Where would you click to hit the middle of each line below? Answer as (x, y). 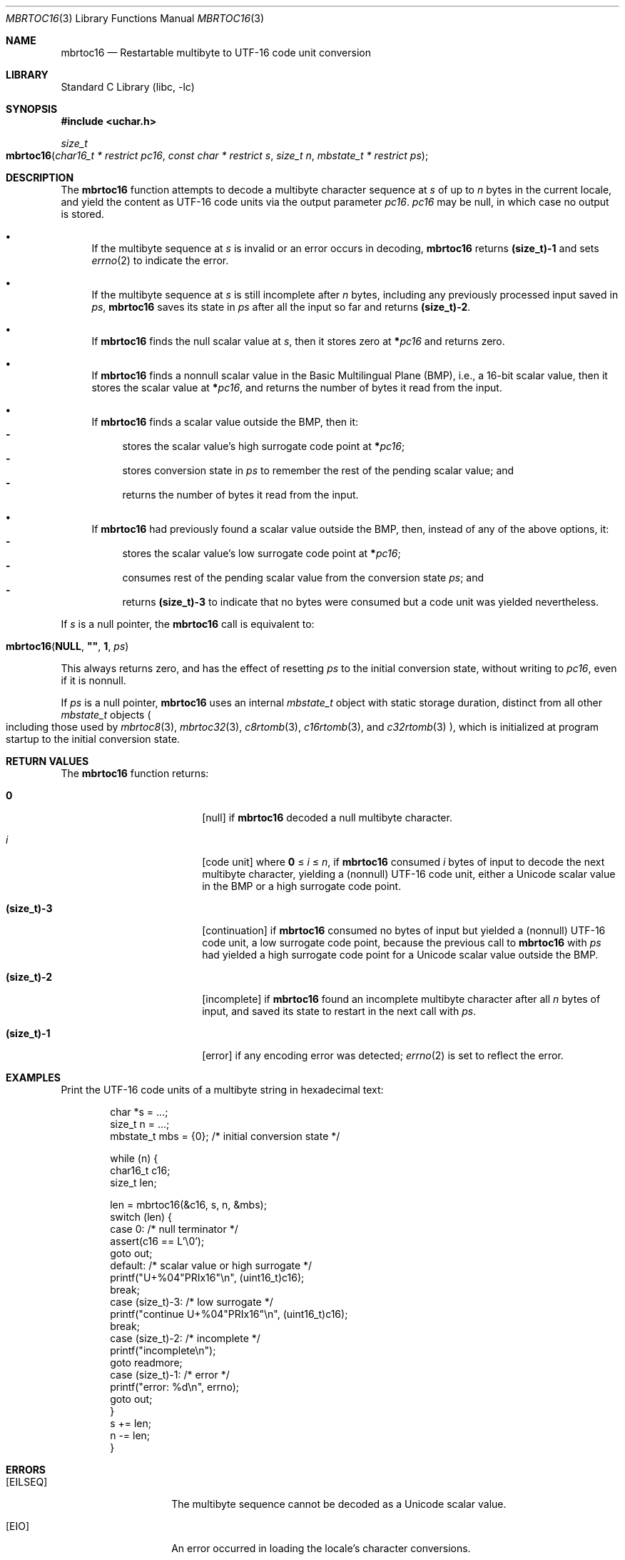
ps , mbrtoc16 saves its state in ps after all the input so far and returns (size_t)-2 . (281, 307)
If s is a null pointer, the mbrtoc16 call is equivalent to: (188, 624)
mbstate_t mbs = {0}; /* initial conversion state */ (225, 1136)
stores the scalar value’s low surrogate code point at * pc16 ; (261, 553)
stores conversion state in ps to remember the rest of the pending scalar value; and (318, 470)
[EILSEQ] (27, 1482)
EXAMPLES (33, 1077)
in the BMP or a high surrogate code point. (302, 886)
